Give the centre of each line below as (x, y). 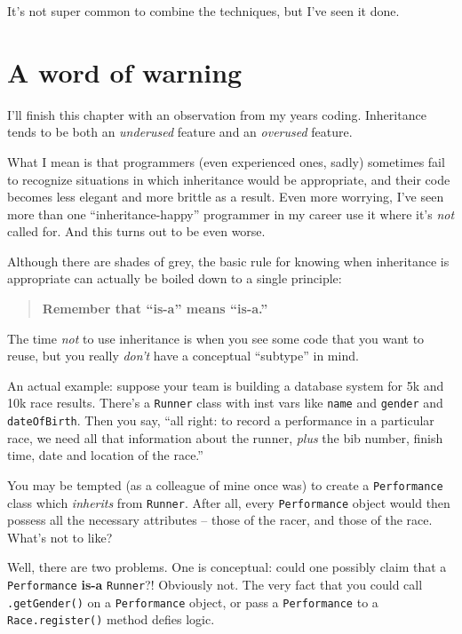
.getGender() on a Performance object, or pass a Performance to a (193, 602)
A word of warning (125, 71)
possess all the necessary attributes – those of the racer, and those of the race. (220, 520)
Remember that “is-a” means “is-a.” (155, 309)
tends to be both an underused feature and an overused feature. (180, 132)
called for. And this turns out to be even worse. (136, 231)
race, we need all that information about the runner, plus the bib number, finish (225, 437)
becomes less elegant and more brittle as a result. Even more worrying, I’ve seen (226, 197)
